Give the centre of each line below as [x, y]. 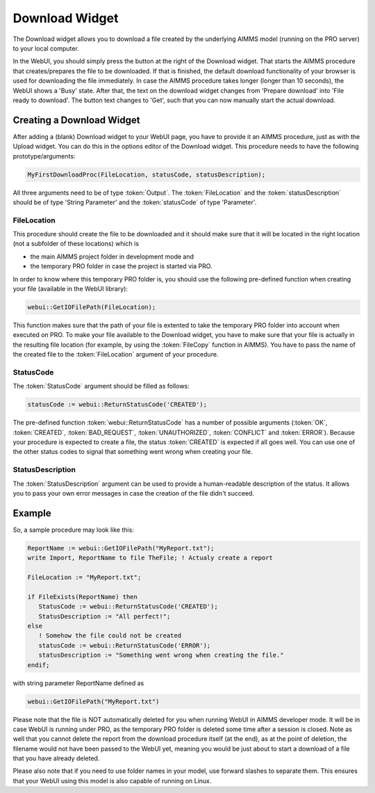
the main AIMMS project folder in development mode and [112, 256]
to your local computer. [46, 48]
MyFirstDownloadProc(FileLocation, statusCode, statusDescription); [147, 174]
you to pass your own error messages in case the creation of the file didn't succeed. [134, 493]
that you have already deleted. [56, 758]
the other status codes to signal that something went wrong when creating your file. [133, 452]
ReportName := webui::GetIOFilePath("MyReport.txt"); [121, 548]
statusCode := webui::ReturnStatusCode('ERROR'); [125, 645]
